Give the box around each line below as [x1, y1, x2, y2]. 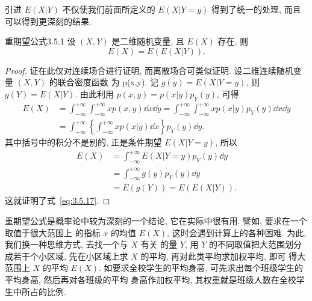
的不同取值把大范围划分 [208, 238, 302, 251]
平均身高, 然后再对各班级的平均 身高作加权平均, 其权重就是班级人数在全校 [5, 273, 296, 285]
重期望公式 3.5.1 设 [5, 35, 76, 47]
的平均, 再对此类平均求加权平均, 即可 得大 [140, 249, 306, 262]
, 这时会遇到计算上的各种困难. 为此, [167, 226, 307, 239]
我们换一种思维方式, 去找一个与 [5, 238, 128, 251]
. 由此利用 [75, 87, 114, 100]
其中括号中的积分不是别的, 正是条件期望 [5, 136, 162, 148]
